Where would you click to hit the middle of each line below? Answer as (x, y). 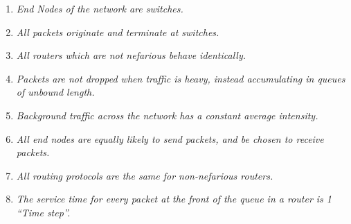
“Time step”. (43, 212)
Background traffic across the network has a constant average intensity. (167, 115)
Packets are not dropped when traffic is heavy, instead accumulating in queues (181, 78)
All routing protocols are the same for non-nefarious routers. (145, 175)
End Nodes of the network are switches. (100, 8)
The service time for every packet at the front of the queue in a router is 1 (174, 199)
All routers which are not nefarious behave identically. (131, 55)
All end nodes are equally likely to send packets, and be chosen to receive (170, 138)
